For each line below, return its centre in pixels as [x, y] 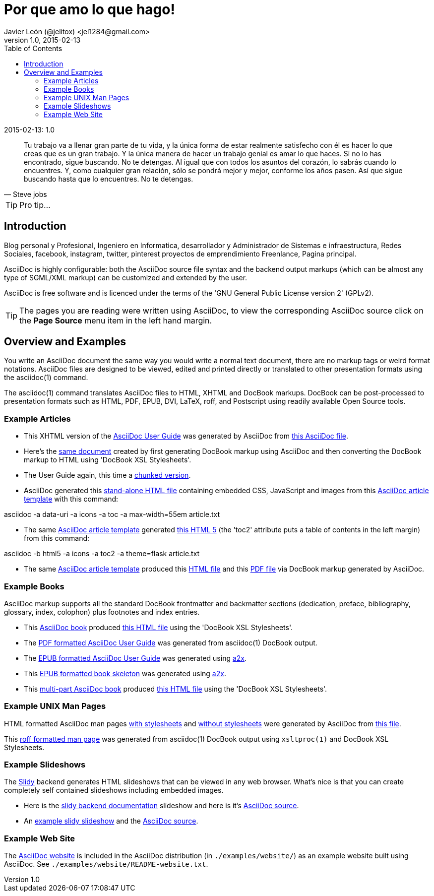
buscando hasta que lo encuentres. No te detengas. [109, 179]
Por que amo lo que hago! [90, 9]
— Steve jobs [26, 194]
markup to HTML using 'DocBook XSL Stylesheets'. [108, 460]
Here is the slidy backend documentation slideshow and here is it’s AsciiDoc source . [161, 806]
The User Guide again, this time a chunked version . [107, 475]
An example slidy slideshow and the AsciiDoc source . [111, 821]
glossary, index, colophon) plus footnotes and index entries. [102, 612]
